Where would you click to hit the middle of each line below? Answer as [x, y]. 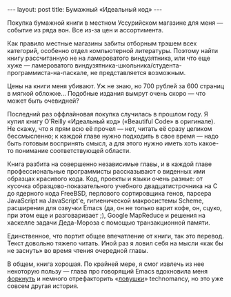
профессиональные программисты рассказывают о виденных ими [106, 171]
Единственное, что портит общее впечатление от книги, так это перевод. [115, 236]
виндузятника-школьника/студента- [128, 65]
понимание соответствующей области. [73, 151]
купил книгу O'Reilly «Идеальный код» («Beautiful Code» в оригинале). [111, 121]
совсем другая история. [43, 286]
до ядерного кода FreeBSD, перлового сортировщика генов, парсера [109, 193]
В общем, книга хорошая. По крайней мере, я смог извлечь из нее [106, 264]
